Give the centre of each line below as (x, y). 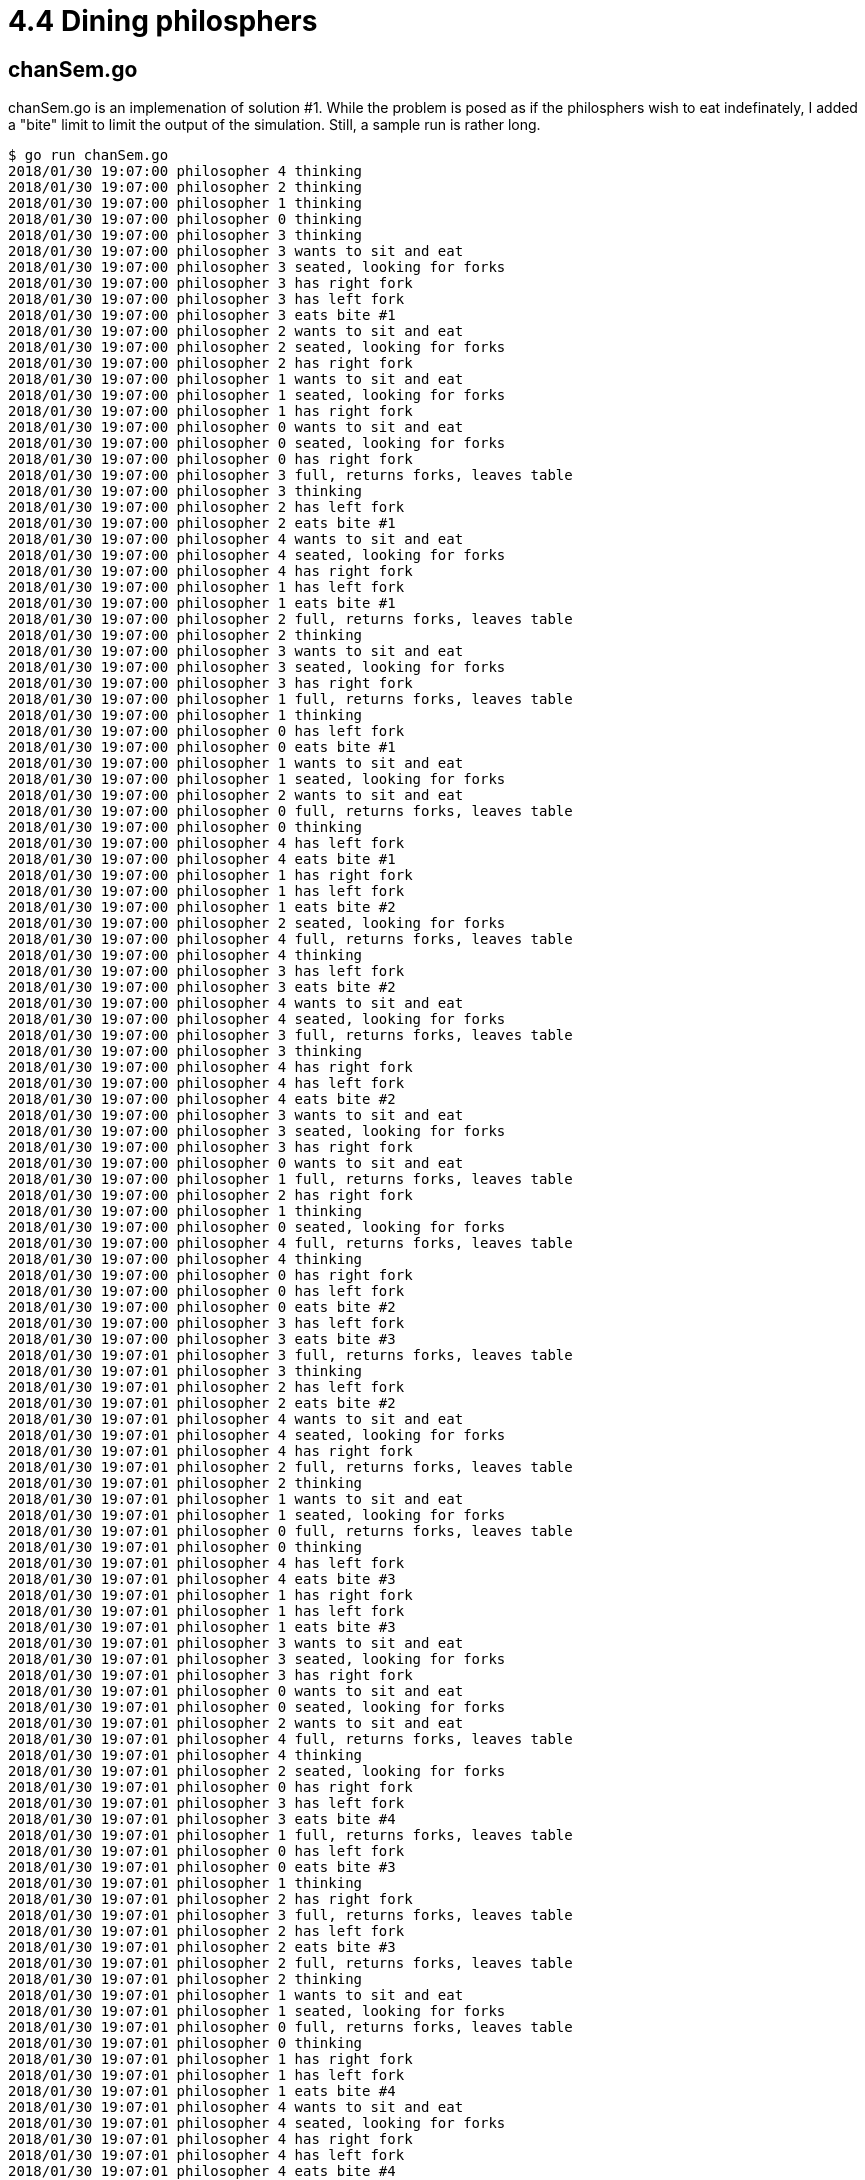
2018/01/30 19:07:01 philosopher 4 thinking (185, 1755)
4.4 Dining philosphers (163, 21)
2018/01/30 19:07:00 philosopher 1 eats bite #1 (202, 603)
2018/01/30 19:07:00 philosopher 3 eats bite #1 (202, 315)
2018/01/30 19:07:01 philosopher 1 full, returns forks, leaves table (290, 1835)
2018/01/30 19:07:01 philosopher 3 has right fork (210, 1675)
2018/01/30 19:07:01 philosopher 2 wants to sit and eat (236, 1723)
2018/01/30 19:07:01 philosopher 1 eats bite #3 (202, 1627)
